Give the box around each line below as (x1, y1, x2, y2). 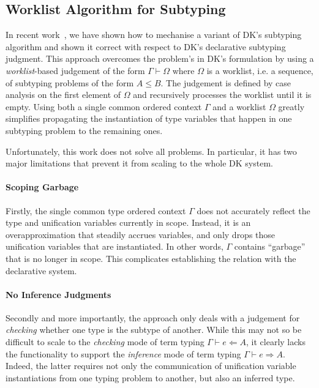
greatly (278, 100, 305, 113)
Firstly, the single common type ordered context (6, 204, 186, 217)
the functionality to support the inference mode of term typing (6, 347, 241, 360)
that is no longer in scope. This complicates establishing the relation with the (6, 252, 296, 264)
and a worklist (212, 100, 266, 113)
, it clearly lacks (246, 335, 306, 348)
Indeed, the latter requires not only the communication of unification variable (6, 359, 296, 372)
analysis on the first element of (6, 88, 121, 101)
